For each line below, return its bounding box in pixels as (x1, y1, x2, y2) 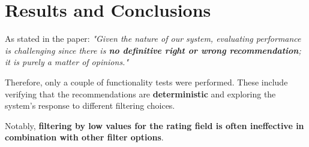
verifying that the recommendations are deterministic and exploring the (5, 87, 276, 100)
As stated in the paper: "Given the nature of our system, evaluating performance (5, 32, 301, 45)
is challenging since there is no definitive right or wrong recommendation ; (5, 44, 301, 56)
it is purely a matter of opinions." (5, 56, 129, 68)
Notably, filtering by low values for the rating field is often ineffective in (5, 119, 304, 131)
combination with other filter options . (5, 131, 164, 143)
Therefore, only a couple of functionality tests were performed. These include (5, 75, 288, 88)
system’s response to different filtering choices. (5, 99, 175, 112)
